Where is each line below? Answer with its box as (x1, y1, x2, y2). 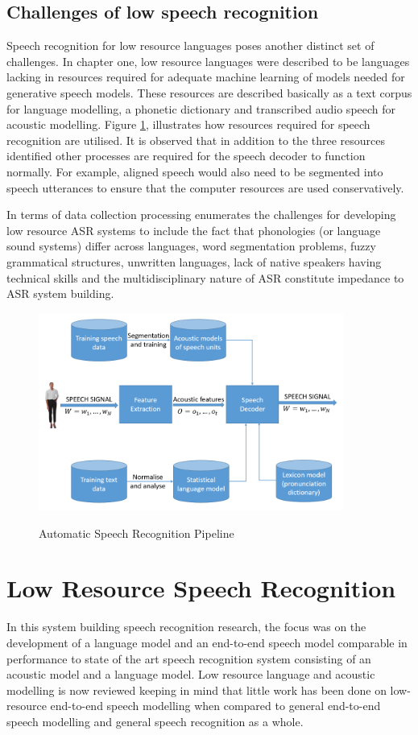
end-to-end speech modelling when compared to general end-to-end (50, 697, 381, 714)
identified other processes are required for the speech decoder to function (6, 147, 366, 164)
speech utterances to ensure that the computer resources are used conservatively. (6, 179, 404, 196)
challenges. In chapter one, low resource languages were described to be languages (6, 52, 410, 69)
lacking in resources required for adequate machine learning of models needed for (6, 68, 405, 85)
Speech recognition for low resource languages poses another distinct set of (6, 37, 375, 54)
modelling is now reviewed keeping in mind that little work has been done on (6, 681, 387, 698)
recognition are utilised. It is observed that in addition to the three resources (6, 131, 386, 148)
